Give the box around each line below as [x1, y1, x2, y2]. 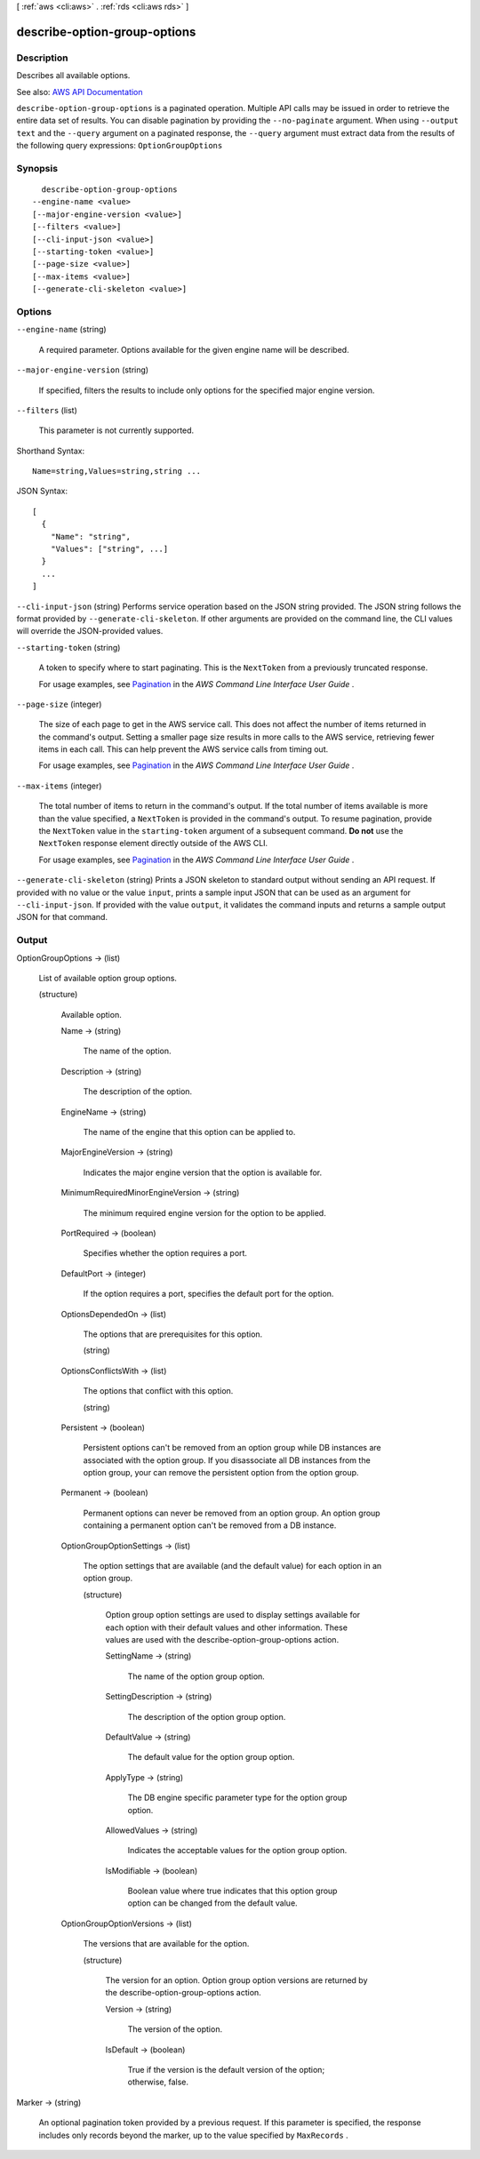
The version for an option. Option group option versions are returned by [105, 1975, 368, 1986]
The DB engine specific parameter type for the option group [127, 1792, 348, 1803]
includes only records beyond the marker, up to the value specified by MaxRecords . [38, 2130, 348, 2140]
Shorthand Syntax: [16, 445, 84, 456]
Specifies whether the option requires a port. [83, 1248, 248, 1259]
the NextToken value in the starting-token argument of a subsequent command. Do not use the [38, 826, 404, 836]
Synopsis [16, 162, 58, 174]
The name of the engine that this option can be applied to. [83, 1127, 296, 1138]
